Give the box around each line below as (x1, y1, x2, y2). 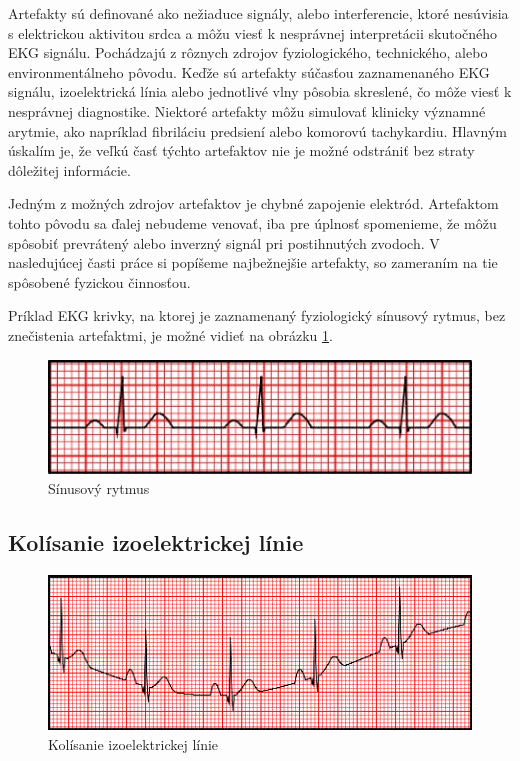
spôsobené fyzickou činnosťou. (8, 271, 191, 292)
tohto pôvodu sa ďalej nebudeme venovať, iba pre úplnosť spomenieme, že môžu (8, 212, 497, 233)
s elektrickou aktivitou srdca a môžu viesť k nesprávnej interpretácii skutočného (8, 22, 498, 43)
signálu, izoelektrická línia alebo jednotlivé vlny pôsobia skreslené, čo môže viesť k (8, 81, 512, 102)
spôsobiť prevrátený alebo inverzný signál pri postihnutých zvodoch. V (8, 232, 440, 253)
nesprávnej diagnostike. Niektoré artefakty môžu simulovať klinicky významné (8, 100, 486, 121)
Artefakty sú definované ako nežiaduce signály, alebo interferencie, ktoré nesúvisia (8, 3, 509, 23)
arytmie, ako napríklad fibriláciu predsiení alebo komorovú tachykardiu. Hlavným (8, 120, 507, 141)
